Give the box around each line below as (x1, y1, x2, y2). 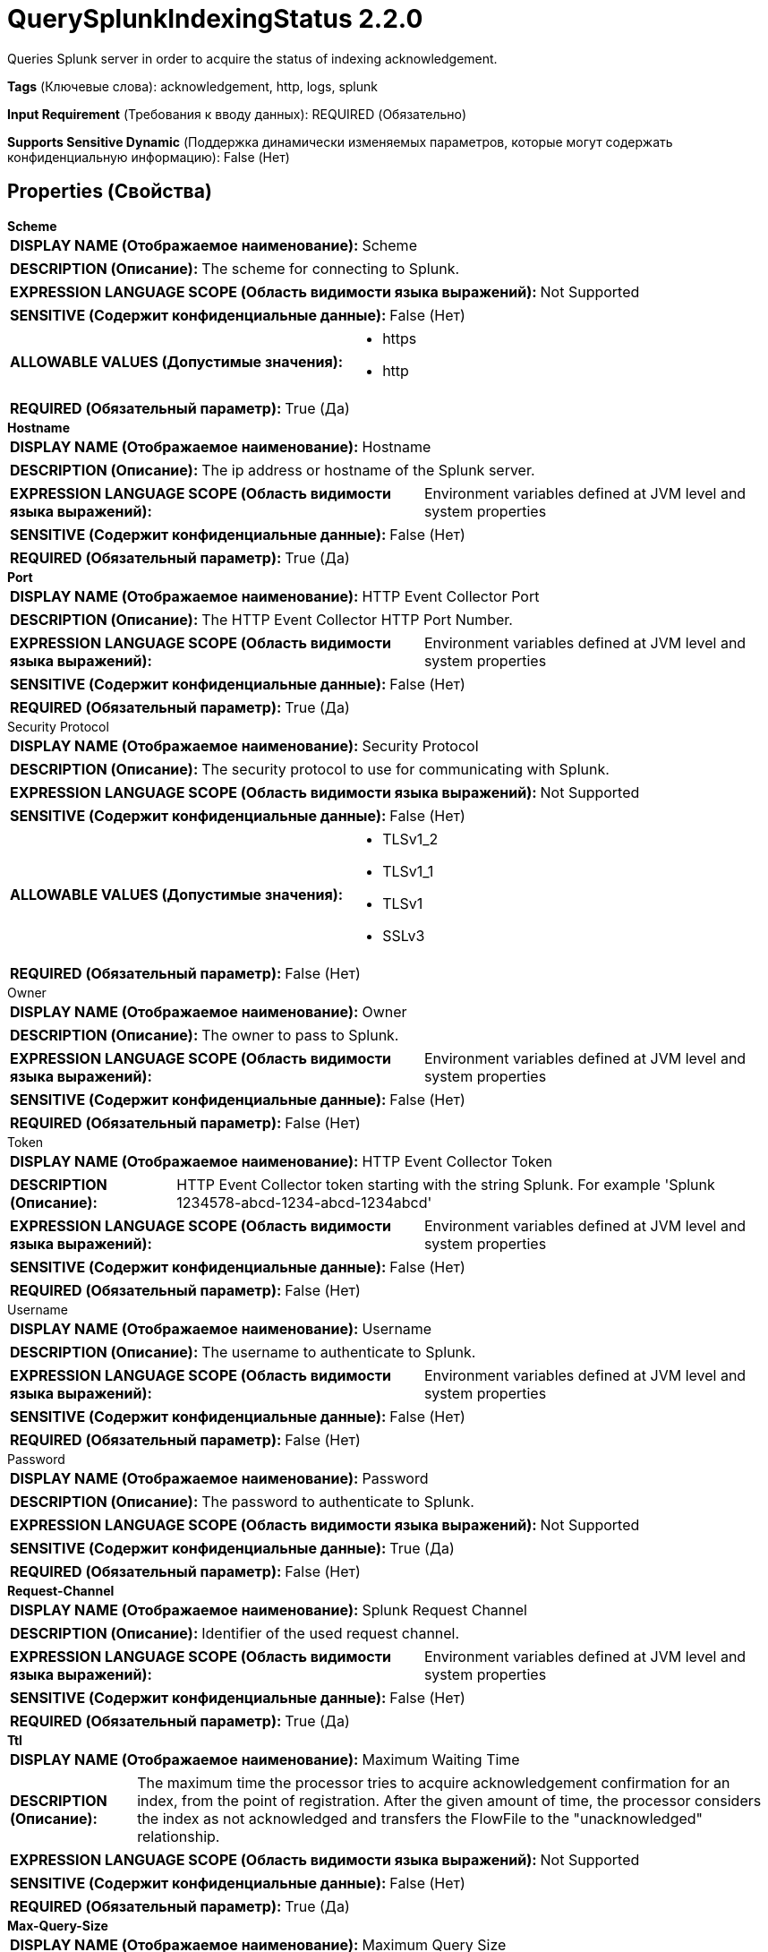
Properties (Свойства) (7, 180, 212, 203)
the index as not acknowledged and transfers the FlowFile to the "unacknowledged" (137, 1809, 704, 1828)
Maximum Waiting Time (362, 1750, 520, 1768)
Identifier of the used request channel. (201, 1623, 460, 1642)
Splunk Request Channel (362, 1600, 527, 1619)
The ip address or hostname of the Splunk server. (201, 460, 535, 479)
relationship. (137, 1827, 220, 1845)
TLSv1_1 (382, 861, 434, 880)
